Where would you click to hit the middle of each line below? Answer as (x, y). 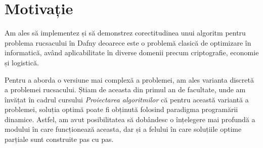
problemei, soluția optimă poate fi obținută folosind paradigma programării (121, 109)
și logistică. (22, 62)
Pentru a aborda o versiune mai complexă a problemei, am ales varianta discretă (129, 79)
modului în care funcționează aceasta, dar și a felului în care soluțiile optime (123, 129)
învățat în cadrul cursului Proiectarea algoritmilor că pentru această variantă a (127, 99)
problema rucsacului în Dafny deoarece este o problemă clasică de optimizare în (128, 42)
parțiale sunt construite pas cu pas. (59, 139)
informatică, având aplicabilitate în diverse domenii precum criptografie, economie (132, 52)
